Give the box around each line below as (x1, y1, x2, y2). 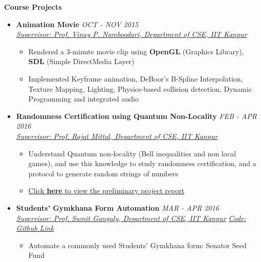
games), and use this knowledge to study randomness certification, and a (28, 158, 256, 169)
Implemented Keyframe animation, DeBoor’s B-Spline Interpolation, (28, 73, 243, 84)
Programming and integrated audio (28, 93, 139, 104)
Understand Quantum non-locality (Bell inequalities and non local (28, 148, 236, 158)
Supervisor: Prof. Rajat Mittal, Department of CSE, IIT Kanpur (16, 130, 218, 141)
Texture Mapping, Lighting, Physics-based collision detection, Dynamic (28, 83, 252, 94)
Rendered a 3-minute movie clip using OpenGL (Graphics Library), (28, 46, 244, 56)
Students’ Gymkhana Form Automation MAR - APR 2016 (16, 202, 219, 213)
